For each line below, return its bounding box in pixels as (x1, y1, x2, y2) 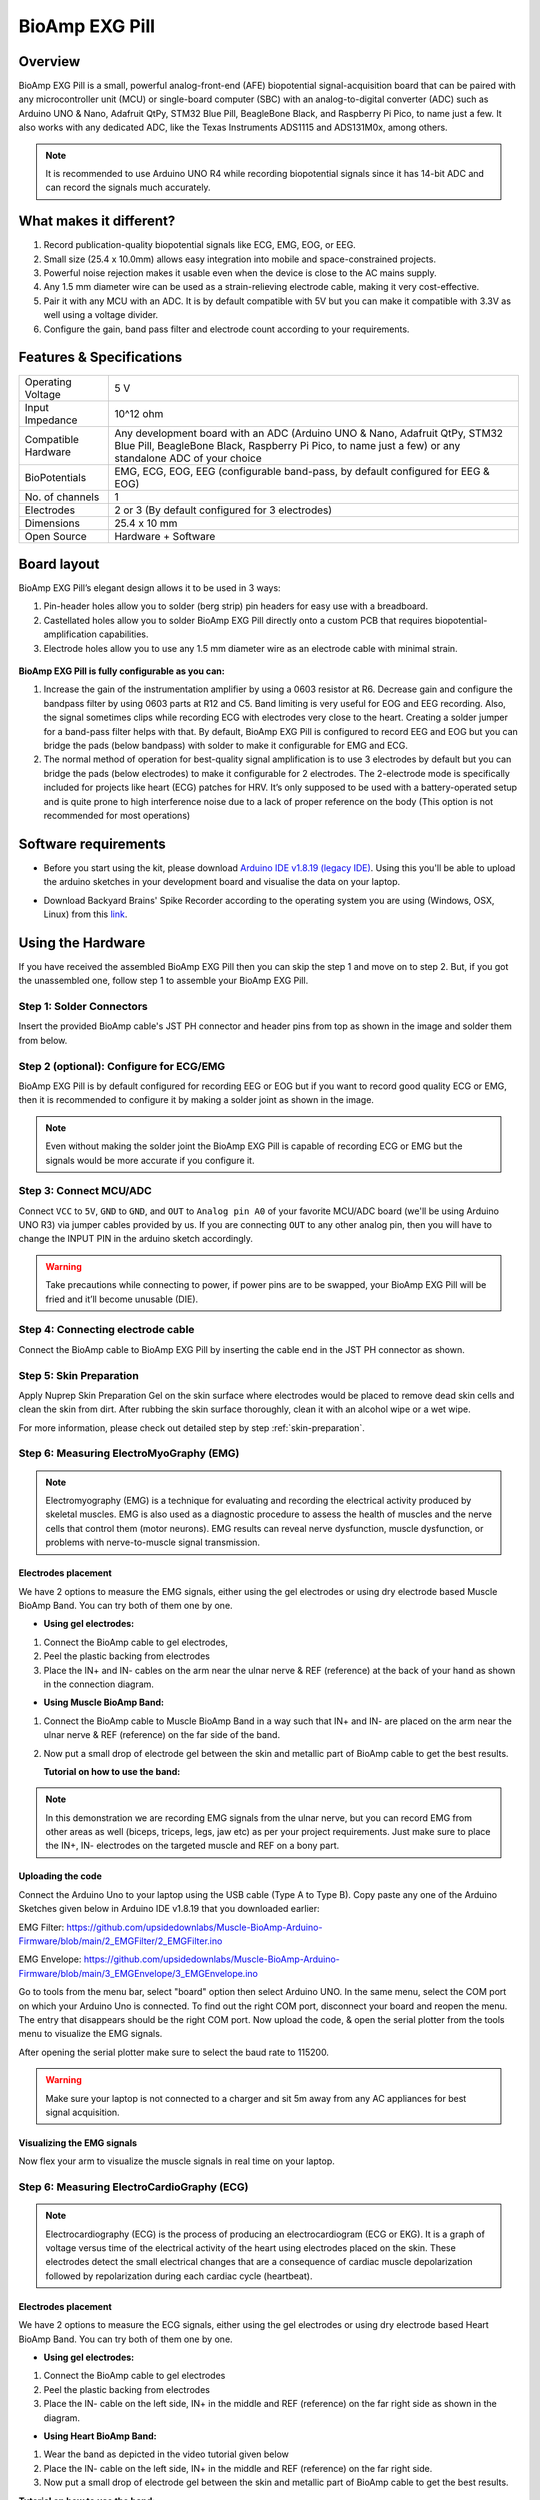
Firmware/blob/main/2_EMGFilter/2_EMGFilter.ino (18, 1935, 223, 1947)
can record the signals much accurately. (45, 181, 211, 194)
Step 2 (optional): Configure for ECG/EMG (18, 1059, 226, 1073)
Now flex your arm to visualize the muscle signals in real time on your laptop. (18, 2155, 335, 2167)
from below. (18, 1034, 68, 1046)
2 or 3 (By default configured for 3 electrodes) (114, 503, 333, 517)
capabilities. (98, 628, 149, 640)
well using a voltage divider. (43, 309, 159, 321)
